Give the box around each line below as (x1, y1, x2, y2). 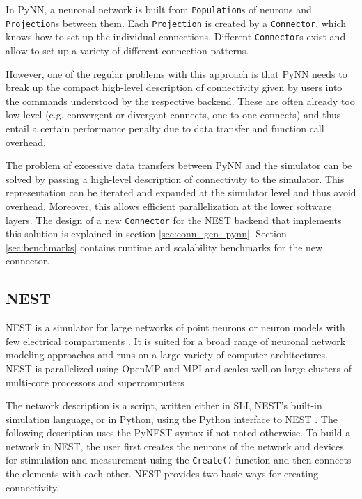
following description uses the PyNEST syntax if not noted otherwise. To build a (6, 425, 351, 440)
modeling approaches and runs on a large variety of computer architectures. (6, 347, 328, 362)
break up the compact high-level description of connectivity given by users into (6, 80, 343, 95)
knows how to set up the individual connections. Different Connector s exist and (6, 29, 346, 44)
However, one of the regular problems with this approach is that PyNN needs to (6, 66, 347, 81)
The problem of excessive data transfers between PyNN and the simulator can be (6, 158, 352, 173)
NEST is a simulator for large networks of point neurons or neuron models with (6, 320, 345, 335)
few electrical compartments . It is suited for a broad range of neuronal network (6, 333, 346, 348)
